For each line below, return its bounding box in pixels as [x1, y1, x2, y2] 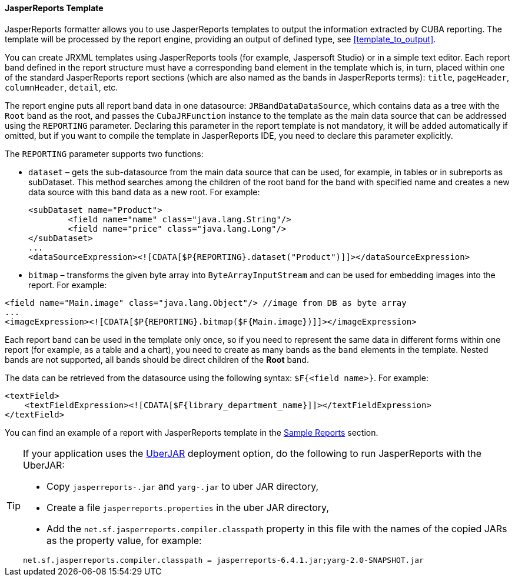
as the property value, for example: [46, 534, 202, 546]
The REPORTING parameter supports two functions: [5, 148, 204, 159]
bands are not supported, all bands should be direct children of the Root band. [5, 354, 309, 365]
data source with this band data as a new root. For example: [28, 186, 260, 197]
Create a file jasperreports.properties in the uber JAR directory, [46, 501, 330, 513]
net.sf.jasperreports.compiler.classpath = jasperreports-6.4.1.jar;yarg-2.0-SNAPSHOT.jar [23, 555, 424, 565]
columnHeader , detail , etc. [5, 82, 118, 92]
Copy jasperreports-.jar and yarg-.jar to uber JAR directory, [46, 480, 319, 492]
